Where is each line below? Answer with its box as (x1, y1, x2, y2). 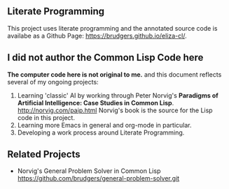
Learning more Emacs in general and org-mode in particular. (17, 121, 192, 129)
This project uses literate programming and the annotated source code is (7, 24, 218, 32)
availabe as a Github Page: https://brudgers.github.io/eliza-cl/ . (7, 31, 187, 40)
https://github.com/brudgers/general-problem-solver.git (17, 174, 180, 183)
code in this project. (17, 113, 76, 121)
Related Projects (7, 149, 81, 160)
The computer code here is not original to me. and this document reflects (7, 70, 222, 79)
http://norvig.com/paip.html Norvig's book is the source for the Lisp (17, 106, 213, 114)
